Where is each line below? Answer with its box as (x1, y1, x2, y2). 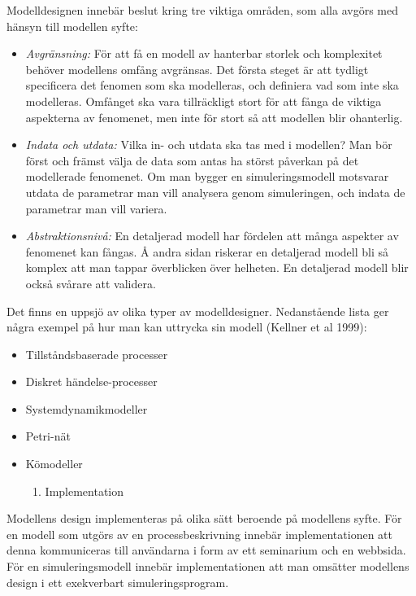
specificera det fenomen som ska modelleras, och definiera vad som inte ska (25, 77, 399, 94)
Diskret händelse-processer (25, 373, 158, 390)
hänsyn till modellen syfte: (6, 17, 138, 34)
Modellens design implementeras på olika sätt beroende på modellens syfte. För (6, 510, 402, 527)
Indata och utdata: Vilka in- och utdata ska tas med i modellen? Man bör (25, 136, 392, 153)
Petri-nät (25, 427, 71, 445)
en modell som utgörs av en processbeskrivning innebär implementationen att (6, 525, 392, 542)
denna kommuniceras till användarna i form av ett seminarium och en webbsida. (6, 541, 406, 559)
